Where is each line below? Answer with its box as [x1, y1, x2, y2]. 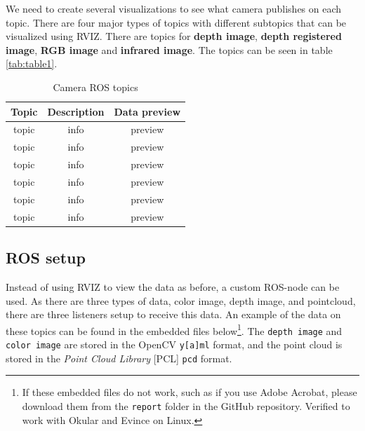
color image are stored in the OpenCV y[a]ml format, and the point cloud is [6, 337, 343, 352]
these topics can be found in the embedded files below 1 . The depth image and [6, 321, 343, 338]
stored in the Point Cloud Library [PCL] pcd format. [6, 350, 232, 365]
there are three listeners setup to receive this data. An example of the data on [6, 307, 341, 322]
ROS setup [6, 247, 86, 268]
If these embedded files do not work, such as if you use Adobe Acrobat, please [22, 385, 357, 399]
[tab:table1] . [6, 56, 58, 71]
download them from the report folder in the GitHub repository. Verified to [22, 398, 350, 413]
